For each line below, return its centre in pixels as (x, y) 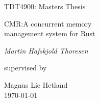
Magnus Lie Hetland (36, 84)
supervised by (26, 68)
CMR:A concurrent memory (48, 23)
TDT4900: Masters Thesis (45, 6)
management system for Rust (50, 33)
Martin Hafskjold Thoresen (46, 50)
